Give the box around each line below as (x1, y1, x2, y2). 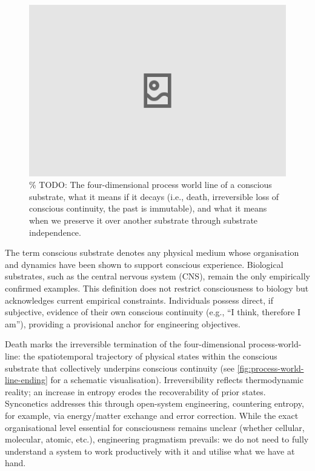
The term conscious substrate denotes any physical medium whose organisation (5, 246, 299, 259)
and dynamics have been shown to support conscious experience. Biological (5, 258, 283, 270)
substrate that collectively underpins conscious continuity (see (5, 361, 234, 374)
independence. (29, 225, 81, 238)
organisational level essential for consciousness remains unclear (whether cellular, (5, 421, 305, 433)
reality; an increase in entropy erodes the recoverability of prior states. (5, 385, 266, 398)
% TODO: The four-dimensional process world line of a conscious (29, 178, 272, 191)
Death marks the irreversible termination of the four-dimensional (5, 338, 246, 350)
